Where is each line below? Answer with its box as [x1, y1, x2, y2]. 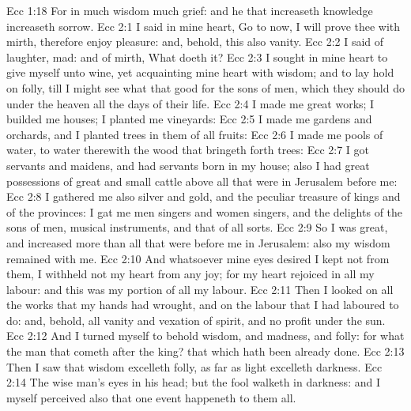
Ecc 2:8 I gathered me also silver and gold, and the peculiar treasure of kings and [6, 188, 401, 205]
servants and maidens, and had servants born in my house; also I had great [6, 156, 370, 173]
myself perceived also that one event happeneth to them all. [6, 389, 296, 405]
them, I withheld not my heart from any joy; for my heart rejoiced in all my [6, 266, 375, 282]
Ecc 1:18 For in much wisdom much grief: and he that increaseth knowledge [6, 2, 373, 18]
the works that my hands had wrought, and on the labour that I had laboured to [6, 296, 399, 313]
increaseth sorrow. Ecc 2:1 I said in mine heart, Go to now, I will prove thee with [6, 17, 401, 34]
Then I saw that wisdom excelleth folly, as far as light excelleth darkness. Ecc [6, 358, 383, 375]
